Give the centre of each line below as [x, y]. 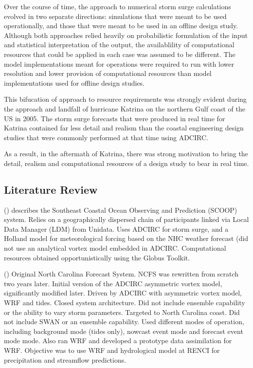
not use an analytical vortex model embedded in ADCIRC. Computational [115, 248]
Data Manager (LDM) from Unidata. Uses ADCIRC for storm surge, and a [116, 229]
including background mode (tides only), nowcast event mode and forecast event [124, 331]
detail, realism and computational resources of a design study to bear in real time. [126, 163]
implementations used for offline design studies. [74, 83]
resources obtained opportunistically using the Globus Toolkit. [97, 257]
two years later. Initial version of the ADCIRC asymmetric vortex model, [113, 283]
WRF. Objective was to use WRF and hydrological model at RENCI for [112, 350]
